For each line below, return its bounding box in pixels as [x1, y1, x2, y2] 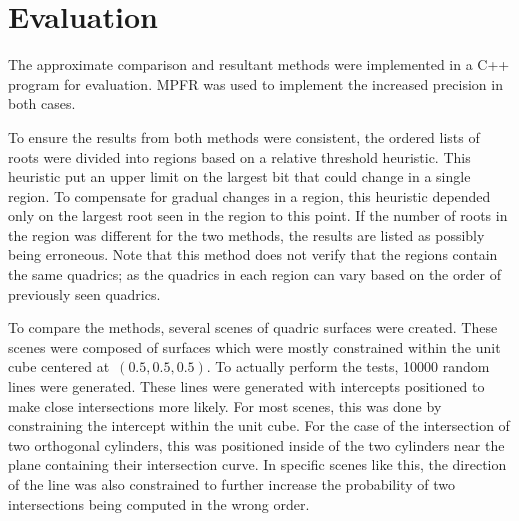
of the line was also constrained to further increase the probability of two [8, 474, 455, 494]
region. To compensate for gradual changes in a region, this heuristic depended [8, 185, 491, 206]
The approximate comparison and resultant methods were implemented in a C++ [8, 54, 510, 75]
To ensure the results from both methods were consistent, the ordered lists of [8, 126, 480, 147]
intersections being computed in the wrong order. [8, 493, 310, 514]
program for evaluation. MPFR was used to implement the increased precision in [8, 73, 503, 94]
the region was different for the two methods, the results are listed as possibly [8, 224, 485, 245]
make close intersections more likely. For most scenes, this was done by [8, 395, 442, 416]
